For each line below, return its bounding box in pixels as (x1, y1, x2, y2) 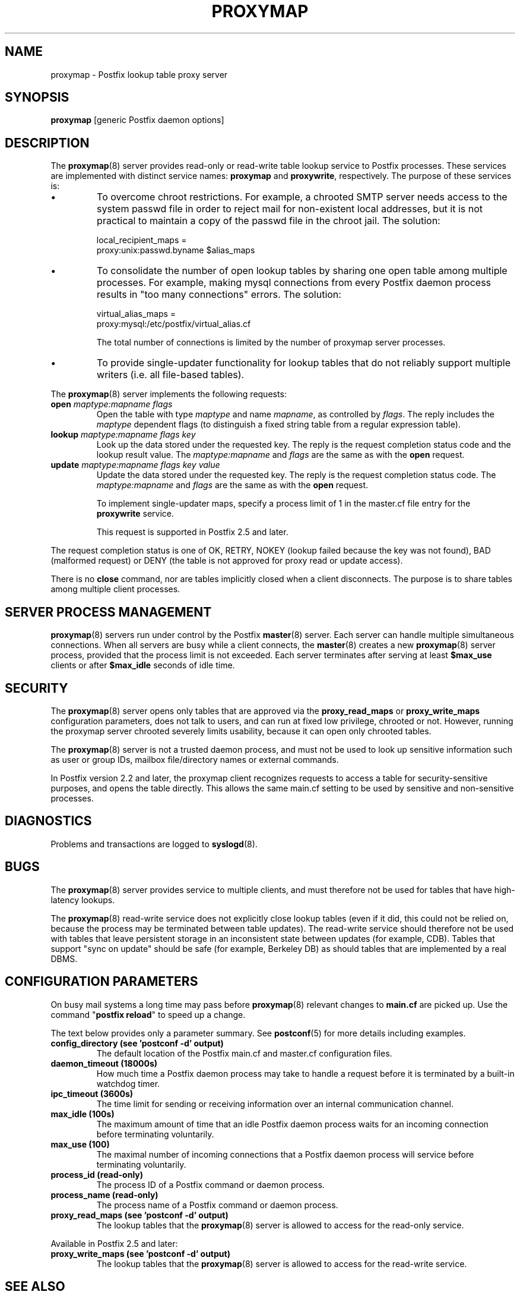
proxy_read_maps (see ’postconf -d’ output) (50, 1209, 229, 1220)
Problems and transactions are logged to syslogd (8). (50, 838, 258, 849)
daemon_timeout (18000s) (50, 1058, 158, 1068)
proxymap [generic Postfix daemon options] (50, 115, 224, 125)
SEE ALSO (5, 1278, 65, 1294)
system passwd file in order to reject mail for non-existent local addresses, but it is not (97, 203, 483, 215)
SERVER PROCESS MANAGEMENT (5, 604, 212, 620)
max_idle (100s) (50, 1108, 115, 1119)
